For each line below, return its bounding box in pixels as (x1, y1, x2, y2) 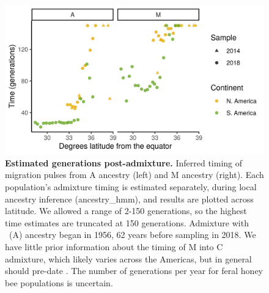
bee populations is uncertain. (5, 276, 113, 289)
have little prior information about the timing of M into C (5, 240, 223, 253)
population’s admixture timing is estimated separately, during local (5, 180, 257, 193)
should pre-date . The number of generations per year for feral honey (5, 264, 263, 277)
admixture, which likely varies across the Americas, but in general (5, 252, 252, 265)
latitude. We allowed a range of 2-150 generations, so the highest (5, 204, 247, 217)
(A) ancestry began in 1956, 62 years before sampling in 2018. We (9, 228, 256, 241)
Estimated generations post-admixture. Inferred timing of (5, 156, 243, 169)
